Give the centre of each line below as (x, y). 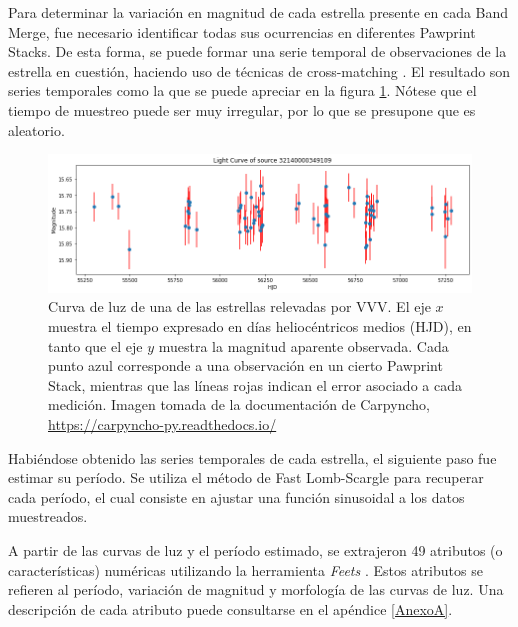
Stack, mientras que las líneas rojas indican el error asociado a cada (255, 384)
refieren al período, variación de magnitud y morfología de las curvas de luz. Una (256, 589)
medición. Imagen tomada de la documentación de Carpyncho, (239, 404)
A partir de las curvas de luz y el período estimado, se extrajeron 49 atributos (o (255, 549)
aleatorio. (36, 129)
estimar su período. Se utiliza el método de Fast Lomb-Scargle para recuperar (246, 477)
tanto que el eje (95, 345)
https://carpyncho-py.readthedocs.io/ (162, 424)
